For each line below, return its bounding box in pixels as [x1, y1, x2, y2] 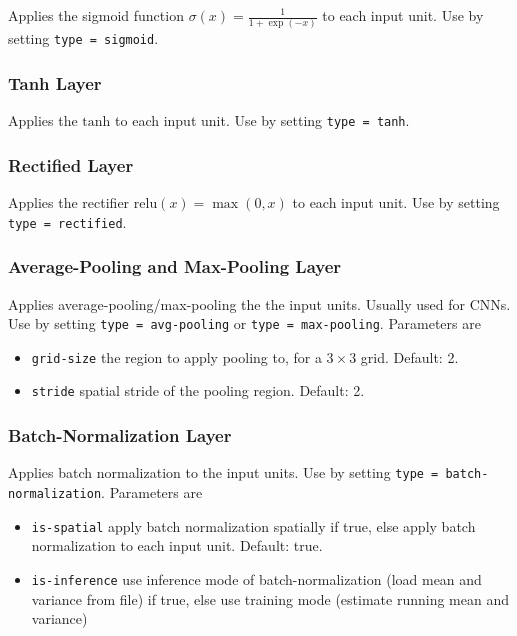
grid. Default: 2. [360, 346, 459, 367]
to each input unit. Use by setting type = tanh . [115, 110, 410, 131]
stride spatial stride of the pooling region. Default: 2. [31, 380, 365, 401]
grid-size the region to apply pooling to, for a [31, 346, 322, 367]
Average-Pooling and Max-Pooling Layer [8, 254, 342, 279]
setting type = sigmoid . [8, 28, 159, 49]
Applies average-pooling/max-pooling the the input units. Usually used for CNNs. [8, 293, 511, 314]
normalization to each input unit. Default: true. [31, 535, 323, 556]
